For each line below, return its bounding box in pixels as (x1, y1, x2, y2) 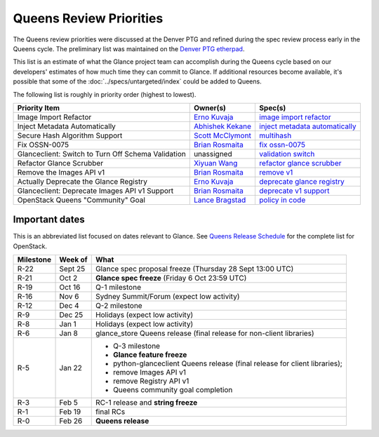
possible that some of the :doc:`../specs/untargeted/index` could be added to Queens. (13, 77, 262, 86)
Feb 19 (59, 407, 81, 417)
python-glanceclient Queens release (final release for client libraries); (112, 358, 343, 368)
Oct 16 (59, 283, 81, 293)
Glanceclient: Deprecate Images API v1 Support (17, 186, 174, 196)
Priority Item (17, 102, 60, 112)
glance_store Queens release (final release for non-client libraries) (95, 328, 315, 338)
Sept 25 (59, 264, 86, 274)
